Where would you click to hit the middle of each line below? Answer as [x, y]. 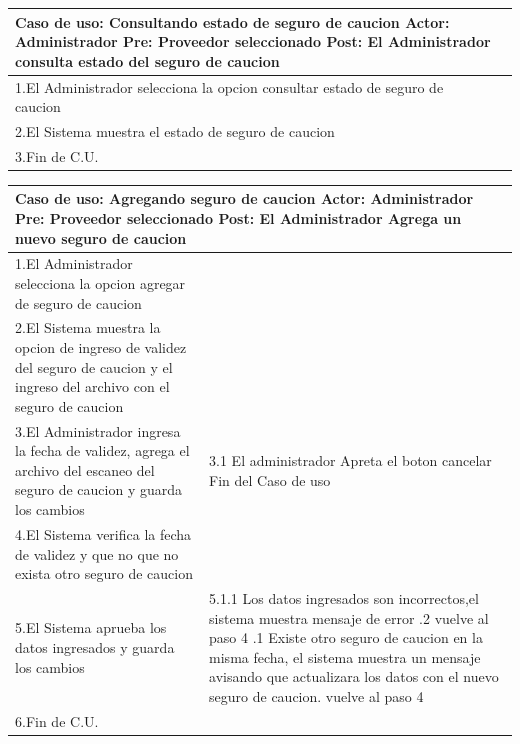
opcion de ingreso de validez [101, 347]
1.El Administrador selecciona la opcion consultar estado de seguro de [229, 86]
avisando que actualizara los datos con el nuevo [354, 676]
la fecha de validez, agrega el [102, 450]
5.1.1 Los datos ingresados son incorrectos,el [344, 597]
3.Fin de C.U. [57, 155]
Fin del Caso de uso [270, 479]
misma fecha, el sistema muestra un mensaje [345, 656]
